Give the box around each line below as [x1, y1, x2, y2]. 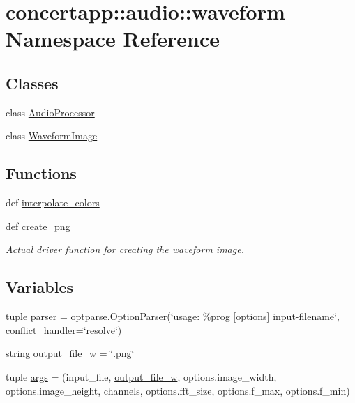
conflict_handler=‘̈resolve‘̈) [6, 322, 122, 337]
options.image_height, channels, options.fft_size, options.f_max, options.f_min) [6, 383, 350, 397]
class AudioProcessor [6, 105, 95, 119]
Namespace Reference [6, 24, 220, 53]
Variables [6, 276, 74, 298]
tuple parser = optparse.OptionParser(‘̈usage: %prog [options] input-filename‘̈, [6, 309, 340, 324]
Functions [6, 162, 77, 184]
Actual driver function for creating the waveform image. [6, 242, 244, 257]
